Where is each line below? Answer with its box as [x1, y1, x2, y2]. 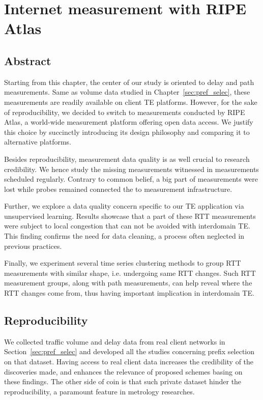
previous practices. [4, 240, 62, 251]
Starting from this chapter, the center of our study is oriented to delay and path [4, 76, 254, 87]
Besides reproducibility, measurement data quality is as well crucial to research [4, 153, 250, 164]
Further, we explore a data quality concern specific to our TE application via [4, 201, 244, 211]
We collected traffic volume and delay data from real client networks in [4, 336, 225, 347]
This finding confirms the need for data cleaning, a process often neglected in [4, 231, 245, 241]
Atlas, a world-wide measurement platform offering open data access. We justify [4, 117, 253, 127]
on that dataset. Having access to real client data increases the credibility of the [4, 356, 254, 367]
